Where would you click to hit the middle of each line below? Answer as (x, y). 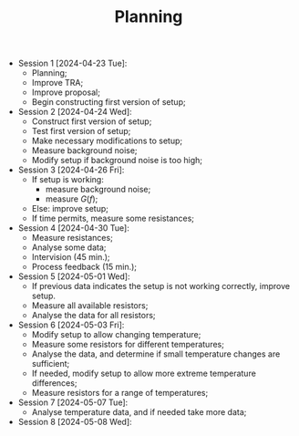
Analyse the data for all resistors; (94, 316)
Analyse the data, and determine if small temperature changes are (156, 354)
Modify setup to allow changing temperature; (116, 335)
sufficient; (51, 364)
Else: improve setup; (70, 209)
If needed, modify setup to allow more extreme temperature (144, 374)
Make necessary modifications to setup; (107, 141)
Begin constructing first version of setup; (108, 102)
